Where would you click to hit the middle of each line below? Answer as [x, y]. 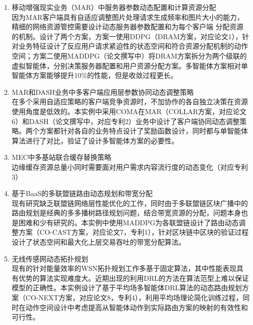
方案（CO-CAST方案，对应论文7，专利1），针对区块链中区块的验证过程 [133, 232]
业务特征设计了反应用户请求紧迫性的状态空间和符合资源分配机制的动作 [133, 46]
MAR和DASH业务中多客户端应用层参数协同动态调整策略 [103, 92]
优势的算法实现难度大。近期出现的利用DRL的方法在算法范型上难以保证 [134, 278]
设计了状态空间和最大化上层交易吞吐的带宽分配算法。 [98, 242]
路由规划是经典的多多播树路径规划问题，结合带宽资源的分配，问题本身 [126, 213]
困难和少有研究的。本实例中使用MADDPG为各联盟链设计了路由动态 [129, 222]
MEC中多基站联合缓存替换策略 [62, 157]
